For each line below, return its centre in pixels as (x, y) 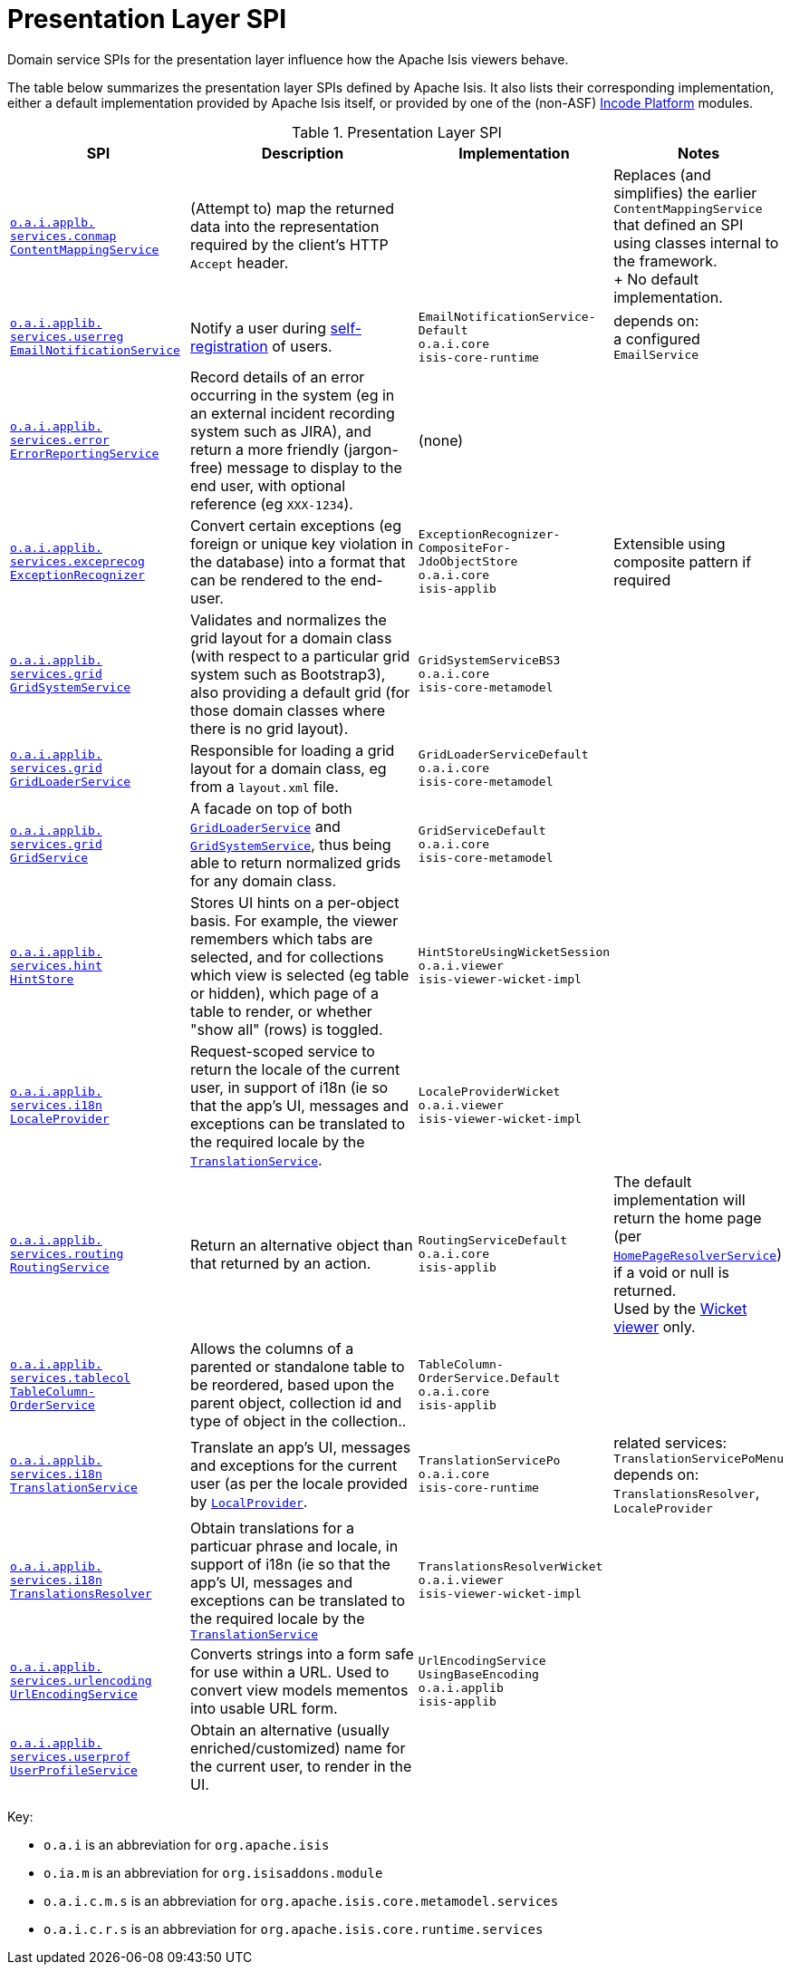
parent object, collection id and (296, 1402)
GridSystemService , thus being (291, 844)
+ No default (656, 279)
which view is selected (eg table (300, 975)
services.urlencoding (81, 1681)
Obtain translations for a (272, 1527)
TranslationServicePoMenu (698, 1458)
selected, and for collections (287, 957)
